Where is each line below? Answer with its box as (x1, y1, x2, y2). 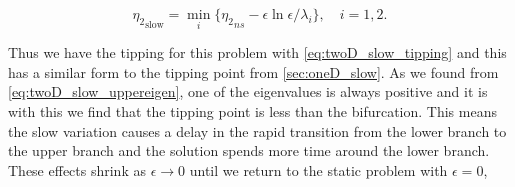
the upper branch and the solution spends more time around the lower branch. (8, 140, 490, 161)
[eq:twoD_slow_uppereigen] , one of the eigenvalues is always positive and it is (8, 81, 488, 102)
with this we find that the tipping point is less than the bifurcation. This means (8, 101, 497, 121)
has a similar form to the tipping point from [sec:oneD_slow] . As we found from (8, 61, 499, 82)
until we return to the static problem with (189, 159, 448, 180)
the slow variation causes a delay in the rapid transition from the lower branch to (8, 120, 507, 141)
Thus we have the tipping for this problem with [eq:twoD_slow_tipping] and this (8, 42, 507, 63)
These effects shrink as (8, 159, 146, 180)
